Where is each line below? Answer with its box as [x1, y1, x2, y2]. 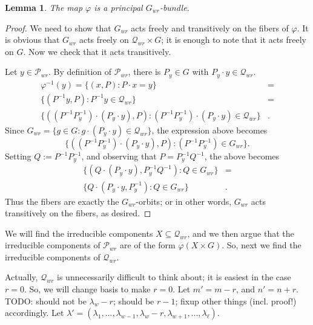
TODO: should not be [5, 294, 87, 307]
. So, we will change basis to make [24, 283, 151, 295]
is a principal [94, 1, 143, 13]
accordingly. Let [5, 306, 64, 319]
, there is [128, 65, 161, 78]
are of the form [119, 239, 176, 251]
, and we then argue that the [187, 227, 294, 239]
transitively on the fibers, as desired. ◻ [5, 207, 151, 219]
